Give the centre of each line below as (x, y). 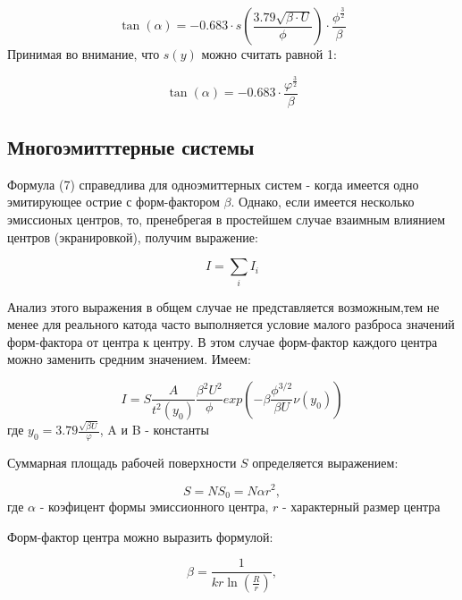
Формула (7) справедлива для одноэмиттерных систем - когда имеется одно (213, 184)
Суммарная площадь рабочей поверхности (122, 462)
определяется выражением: (325, 462)
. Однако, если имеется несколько (323, 202)
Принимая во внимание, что (84, 54)
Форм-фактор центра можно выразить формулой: (140, 536)
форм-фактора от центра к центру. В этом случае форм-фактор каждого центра (223, 341)
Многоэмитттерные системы (131, 146)
